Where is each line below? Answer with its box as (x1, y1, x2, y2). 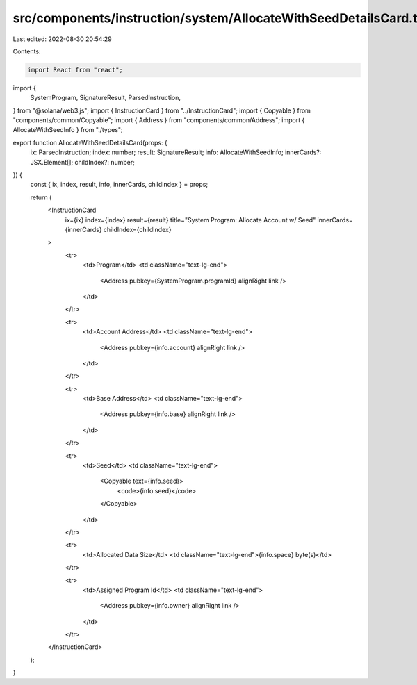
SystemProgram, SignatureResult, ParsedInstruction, (30, 94, 181, 102)
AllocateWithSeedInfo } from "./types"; (13, 126, 123, 134)
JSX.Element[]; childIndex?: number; (30, 158, 135, 166)
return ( (30, 193, 52, 201)
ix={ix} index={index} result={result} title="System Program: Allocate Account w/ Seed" (65, 215, 316, 224)
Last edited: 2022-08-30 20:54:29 (13, 35, 113, 43)
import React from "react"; (27, 66, 123, 74)
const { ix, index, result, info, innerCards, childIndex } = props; (30, 181, 208, 189)
